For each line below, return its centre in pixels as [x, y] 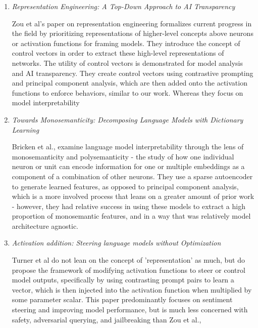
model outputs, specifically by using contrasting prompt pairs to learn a [123, 280]
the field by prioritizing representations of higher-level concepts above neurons [133, 33]
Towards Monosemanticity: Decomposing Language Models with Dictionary [127, 119]
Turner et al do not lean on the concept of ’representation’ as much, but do [128, 260]
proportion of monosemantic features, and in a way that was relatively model [131, 216]
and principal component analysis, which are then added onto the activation [130, 83]
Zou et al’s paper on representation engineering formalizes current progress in [132, 23]
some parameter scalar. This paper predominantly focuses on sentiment [122, 299]
